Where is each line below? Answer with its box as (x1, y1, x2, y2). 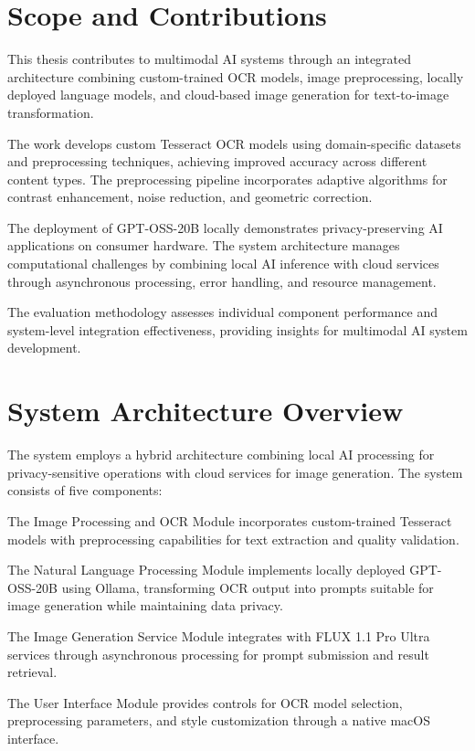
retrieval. (7, 662, 58, 682)
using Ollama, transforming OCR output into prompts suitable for (61, 577, 434, 597)
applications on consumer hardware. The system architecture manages (7, 236, 400, 255)
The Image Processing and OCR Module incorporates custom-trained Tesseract (7, 511, 452, 530)
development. (7, 338, 81, 357)
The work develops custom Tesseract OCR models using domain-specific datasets (7, 133, 461, 153)
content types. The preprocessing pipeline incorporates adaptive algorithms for (7, 169, 448, 188)
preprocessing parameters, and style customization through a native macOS (7, 711, 430, 730)
